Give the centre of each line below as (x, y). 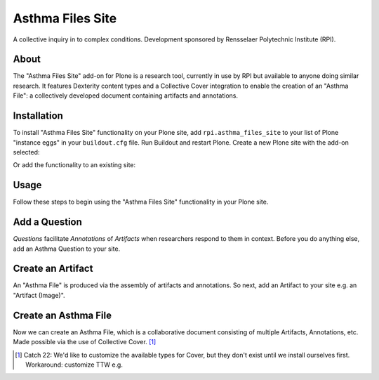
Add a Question (47, 222)
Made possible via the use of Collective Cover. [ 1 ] (85, 342)
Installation (38, 116)
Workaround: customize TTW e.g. (74, 365)
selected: (26, 152)
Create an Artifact (53, 269)
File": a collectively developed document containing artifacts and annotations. (126, 96)
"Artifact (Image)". (39, 295)
